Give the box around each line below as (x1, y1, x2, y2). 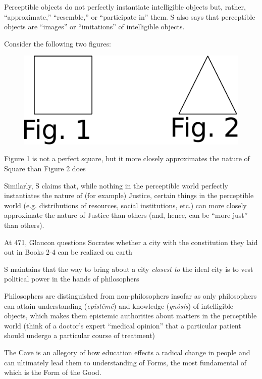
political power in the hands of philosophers (4, 273, 139, 284)
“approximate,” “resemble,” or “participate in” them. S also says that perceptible (4, 11, 255, 22)
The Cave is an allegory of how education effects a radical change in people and (4, 347, 250, 357)
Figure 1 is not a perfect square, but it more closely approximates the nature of (4, 153, 250, 164)
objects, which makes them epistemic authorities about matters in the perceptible (4, 310, 257, 321)
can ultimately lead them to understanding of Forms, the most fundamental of (4, 357, 247, 367)
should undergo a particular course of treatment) (4, 330, 155, 341)
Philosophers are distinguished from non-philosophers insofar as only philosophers (4, 290, 257, 301)
